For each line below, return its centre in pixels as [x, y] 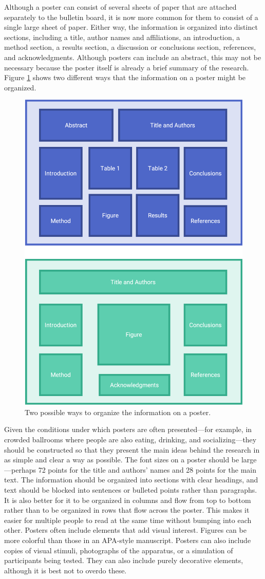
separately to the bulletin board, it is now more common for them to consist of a [131, 17]
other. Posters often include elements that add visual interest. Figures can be [125, 530]
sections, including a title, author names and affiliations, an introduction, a [122, 37]
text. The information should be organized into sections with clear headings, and [131, 480]
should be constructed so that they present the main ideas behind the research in [132, 449]
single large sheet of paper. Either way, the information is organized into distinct [131, 27]
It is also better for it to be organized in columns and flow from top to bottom [128, 500]
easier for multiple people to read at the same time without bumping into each [128, 520]
